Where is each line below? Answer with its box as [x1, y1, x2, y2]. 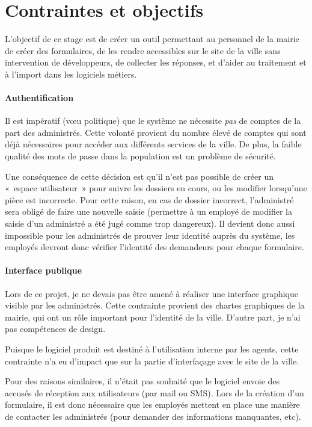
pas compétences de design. [5, 322, 106, 335]
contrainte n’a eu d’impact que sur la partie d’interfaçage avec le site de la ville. [5, 354, 299, 367]
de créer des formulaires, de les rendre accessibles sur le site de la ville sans [5, 44, 281, 57]
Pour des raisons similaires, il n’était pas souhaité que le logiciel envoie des [5, 375, 280, 387]
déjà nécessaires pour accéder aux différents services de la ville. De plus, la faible [5, 138, 302, 150]
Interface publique [5, 264, 82, 277]
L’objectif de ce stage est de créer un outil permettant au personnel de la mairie [5, 32, 299, 45]
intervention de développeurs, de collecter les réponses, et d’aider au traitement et [5, 56, 307, 69]
